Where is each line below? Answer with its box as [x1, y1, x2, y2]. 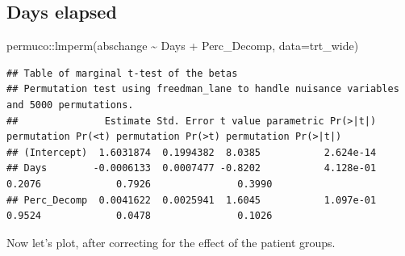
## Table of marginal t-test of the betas [6, 67, 238, 79]
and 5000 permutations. [6, 99, 134, 111]
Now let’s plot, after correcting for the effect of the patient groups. [6, 233, 336, 250]
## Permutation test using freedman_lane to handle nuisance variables [6, 83, 399, 95]
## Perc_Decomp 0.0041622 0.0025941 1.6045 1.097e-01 [6, 194, 377, 206]
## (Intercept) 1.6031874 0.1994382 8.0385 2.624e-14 [6, 146, 377, 158]
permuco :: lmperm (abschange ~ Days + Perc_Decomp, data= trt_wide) [6, 37, 359, 54]
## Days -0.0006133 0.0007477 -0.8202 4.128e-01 [6, 162, 377, 174]
